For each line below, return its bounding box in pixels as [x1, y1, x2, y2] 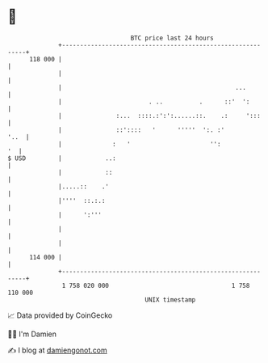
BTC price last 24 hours [130, 34, 215, 42]
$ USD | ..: [7, 154, 116, 163]
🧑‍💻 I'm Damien [7, 329, 57, 339]
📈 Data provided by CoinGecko [7, 310, 113, 320]
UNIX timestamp [144, 295, 196, 304]
